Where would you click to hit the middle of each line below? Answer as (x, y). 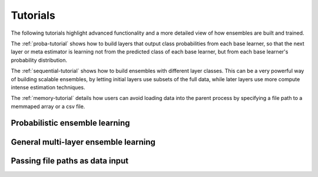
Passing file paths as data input (70, 161)
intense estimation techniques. (48, 87)
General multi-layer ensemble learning (83, 142)
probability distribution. (39, 60)
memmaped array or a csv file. (48, 106)
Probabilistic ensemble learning (70, 123)
